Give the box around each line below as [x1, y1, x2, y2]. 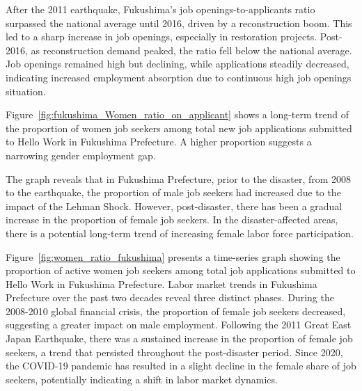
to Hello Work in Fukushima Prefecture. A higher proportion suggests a [6, 134, 312, 149]
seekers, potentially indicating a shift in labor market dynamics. [6, 372, 278, 386]
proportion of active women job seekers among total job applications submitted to [6, 263, 356, 278]
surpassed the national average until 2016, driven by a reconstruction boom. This [6, 15, 352, 30]
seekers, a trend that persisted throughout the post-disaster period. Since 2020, [6, 344, 343, 359]
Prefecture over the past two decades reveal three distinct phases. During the [6, 290, 334, 305]
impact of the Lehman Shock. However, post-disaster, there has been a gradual [6, 198, 343, 213]
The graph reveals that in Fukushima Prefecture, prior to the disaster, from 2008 [6, 171, 352, 186]
